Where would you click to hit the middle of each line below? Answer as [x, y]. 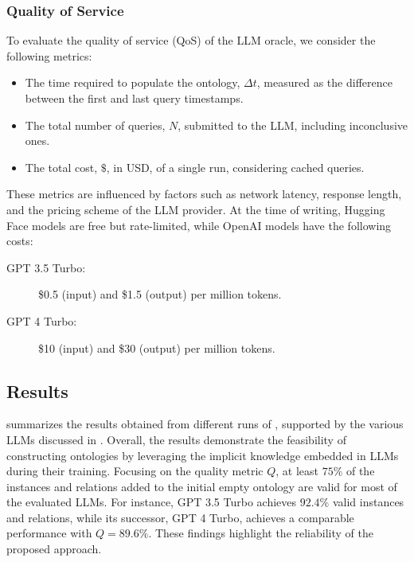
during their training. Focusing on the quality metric [135, 471]
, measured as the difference [324, 82]
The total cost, [61, 167]
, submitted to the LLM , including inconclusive [293, 125]
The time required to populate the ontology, [133, 82]
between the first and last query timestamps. [134, 98]
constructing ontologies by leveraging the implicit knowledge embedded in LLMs [203, 455]
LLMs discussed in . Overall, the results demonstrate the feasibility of [176, 439]
